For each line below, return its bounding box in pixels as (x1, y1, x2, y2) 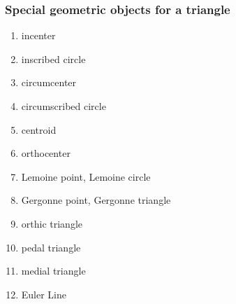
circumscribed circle (21, 99, 106, 113)
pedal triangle (21, 240, 81, 254)
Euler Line (21, 286, 67, 301)
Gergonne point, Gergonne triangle (21, 193, 171, 207)
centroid (21, 122, 57, 137)
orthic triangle (21, 216, 83, 230)
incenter (21, 28, 56, 43)
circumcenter (21, 75, 77, 90)
